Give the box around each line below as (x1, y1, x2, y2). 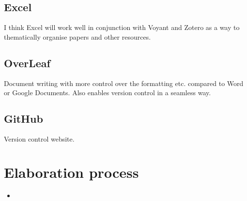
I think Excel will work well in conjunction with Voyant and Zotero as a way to (4, 22, 240, 32)
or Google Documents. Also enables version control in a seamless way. (4, 87, 211, 98)
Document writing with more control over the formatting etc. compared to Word (4, 78, 244, 88)
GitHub (4, 111, 43, 126)
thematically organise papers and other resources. (4, 31, 151, 42)
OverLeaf (4, 55, 50, 70)
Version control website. (4, 133, 75, 144)
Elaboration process (4, 162, 139, 182)
